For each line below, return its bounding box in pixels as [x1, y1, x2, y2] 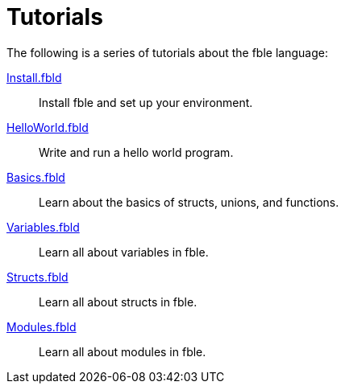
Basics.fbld [6, 170, 65, 184]
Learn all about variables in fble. [39, 244, 209, 259]
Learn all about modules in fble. [39, 344, 206, 359]
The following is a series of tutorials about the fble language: [6, 45, 328, 60]
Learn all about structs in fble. [39, 294, 197, 309]
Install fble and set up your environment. [39, 95, 253, 109]
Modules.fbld [6, 319, 77, 334]
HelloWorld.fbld [6, 120, 89, 134]
